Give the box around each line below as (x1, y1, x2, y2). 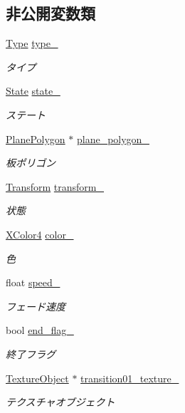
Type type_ (6, 36, 58, 51)
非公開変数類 (6, 2, 95, 24)
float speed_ (6, 275, 60, 290)
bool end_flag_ (6, 323, 74, 338)
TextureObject (6, 370, 69, 385)
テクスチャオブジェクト (6, 394, 115, 409)
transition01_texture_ (80, 370, 179, 385)
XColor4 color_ (6, 226, 74, 241)
